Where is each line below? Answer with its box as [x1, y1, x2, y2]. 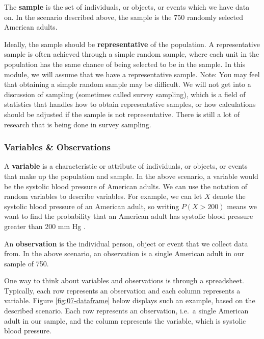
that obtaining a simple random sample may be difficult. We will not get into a [4, 79, 251, 89]
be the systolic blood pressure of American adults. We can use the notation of [4, 180, 247, 191]
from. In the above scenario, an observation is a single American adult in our [4, 248, 245, 259]
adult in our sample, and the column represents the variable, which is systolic [4, 315, 246, 326]
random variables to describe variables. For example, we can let [4, 191, 202, 201]
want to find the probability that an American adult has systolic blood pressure [4, 211, 253, 221]
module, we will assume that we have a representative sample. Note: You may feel [4, 69, 260, 79]
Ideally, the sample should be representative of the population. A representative [4, 38, 260, 49]
